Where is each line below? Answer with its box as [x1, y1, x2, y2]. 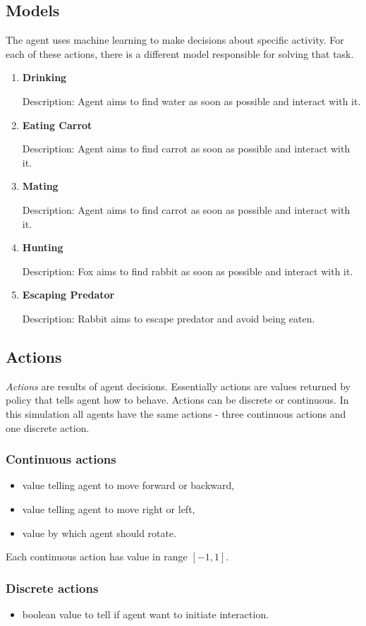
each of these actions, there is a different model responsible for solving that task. [6, 46, 354, 61]
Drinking [22, 70, 67, 85]
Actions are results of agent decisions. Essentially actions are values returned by [6, 378, 350, 393]
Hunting [22, 240, 63, 255]
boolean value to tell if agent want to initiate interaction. [22, 606, 269, 621]
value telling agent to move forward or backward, [22, 478, 235, 493]
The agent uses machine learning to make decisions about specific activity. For [6, 32, 344, 47]
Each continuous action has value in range [6, 549, 188, 564]
